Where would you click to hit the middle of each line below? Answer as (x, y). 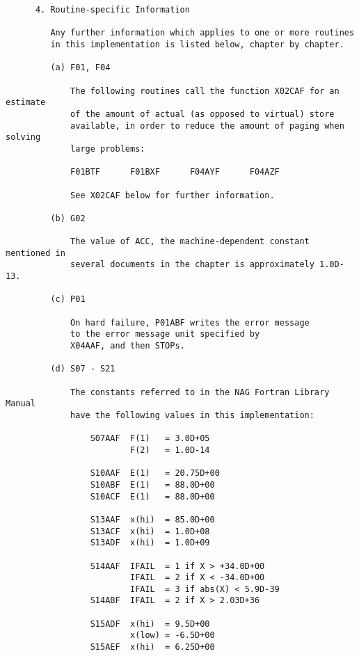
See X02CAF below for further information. (173, 195)
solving (23, 137)
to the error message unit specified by (165, 334)
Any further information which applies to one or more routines (202, 33)
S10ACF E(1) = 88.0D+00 (152, 496)
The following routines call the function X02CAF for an (205, 91)
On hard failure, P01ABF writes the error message (190, 322)
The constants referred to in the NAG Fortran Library (200, 392)
